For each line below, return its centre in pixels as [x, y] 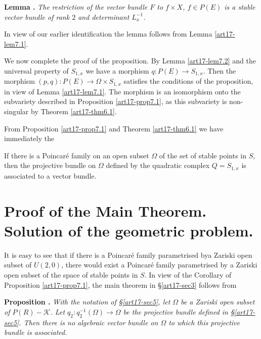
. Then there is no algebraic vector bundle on [89, 322]
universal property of [36, 70]
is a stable [240, 7]
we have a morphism [117, 70]
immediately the [29, 138]
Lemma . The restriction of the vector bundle [76, 7]
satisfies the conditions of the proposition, [188, 81]
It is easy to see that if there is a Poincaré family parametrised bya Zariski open [128, 255]
